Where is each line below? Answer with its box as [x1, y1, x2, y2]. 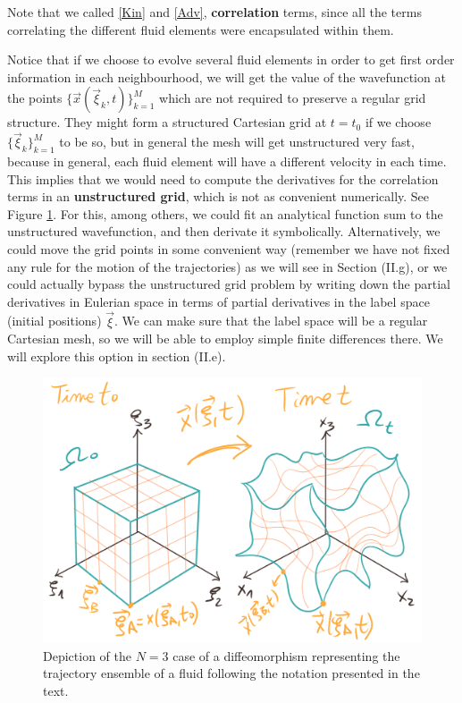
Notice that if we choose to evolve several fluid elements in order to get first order [7, 50, 455, 69]
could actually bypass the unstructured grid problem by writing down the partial [7, 275, 450, 293]
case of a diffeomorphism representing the [172, 646, 400, 665]
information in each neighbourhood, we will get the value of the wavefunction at [7, 67, 446, 86]
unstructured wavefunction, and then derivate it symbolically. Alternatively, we [7, 222, 441, 241]
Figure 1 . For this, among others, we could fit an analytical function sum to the [7, 204, 443, 223]
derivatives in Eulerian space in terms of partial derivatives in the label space [7, 292, 430, 310]
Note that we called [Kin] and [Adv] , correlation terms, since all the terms [7, 3, 422, 21]
